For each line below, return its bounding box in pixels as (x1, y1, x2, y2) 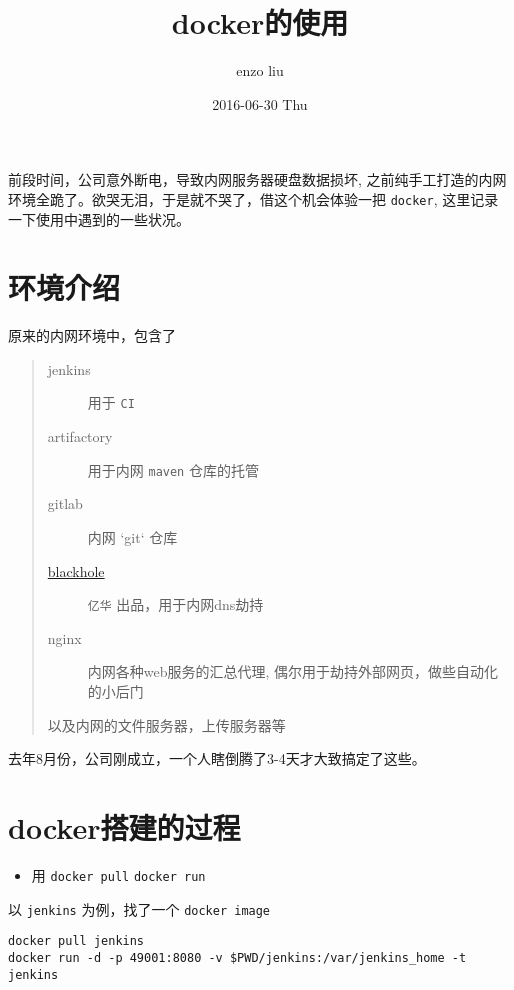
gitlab (47, 493, 83, 514)
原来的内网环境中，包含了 (8, 325, 176, 346)
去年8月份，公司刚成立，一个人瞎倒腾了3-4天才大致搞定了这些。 (8, 748, 426, 769)
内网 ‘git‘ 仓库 (87, 526, 178, 547)
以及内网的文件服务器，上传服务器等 (47, 714, 286, 735)
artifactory (47, 426, 113, 447)
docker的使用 (171, 2, 349, 43)
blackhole (47, 560, 105, 581)
